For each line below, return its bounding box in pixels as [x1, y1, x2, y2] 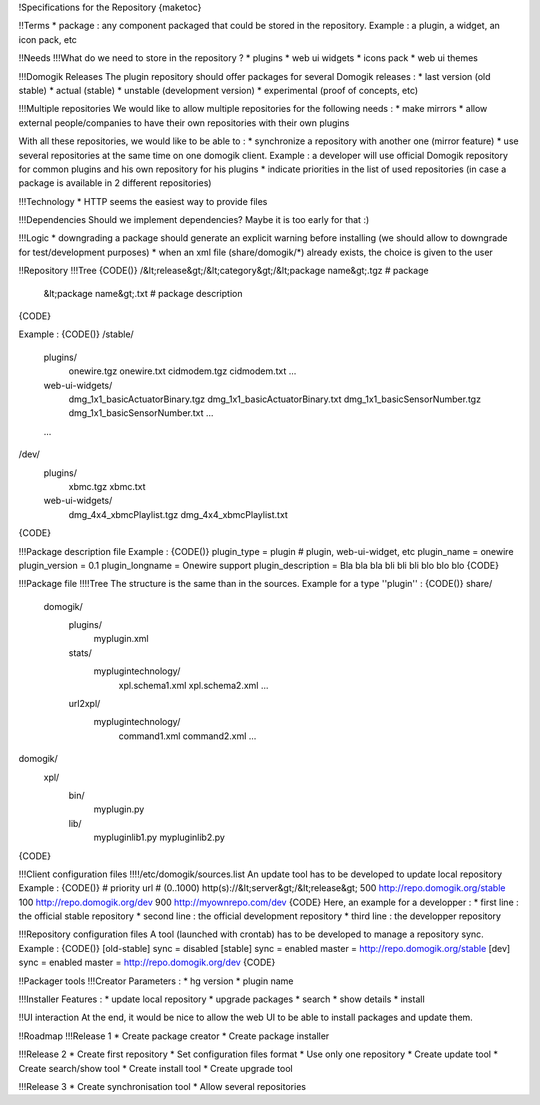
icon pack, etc [18, 33, 77, 45]
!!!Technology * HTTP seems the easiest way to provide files [18, 195, 268, 207]
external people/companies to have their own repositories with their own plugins [18, 116, 350, 129]
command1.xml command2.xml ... [118, 730, 257, 742]
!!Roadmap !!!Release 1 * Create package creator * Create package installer [18, 1030, 330, 1042]
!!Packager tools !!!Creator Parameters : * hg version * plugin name [18, 975, 294, 987]
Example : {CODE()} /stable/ [18, 328, 134, 340]
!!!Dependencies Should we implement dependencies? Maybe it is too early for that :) [18, 214, 370, 226]
